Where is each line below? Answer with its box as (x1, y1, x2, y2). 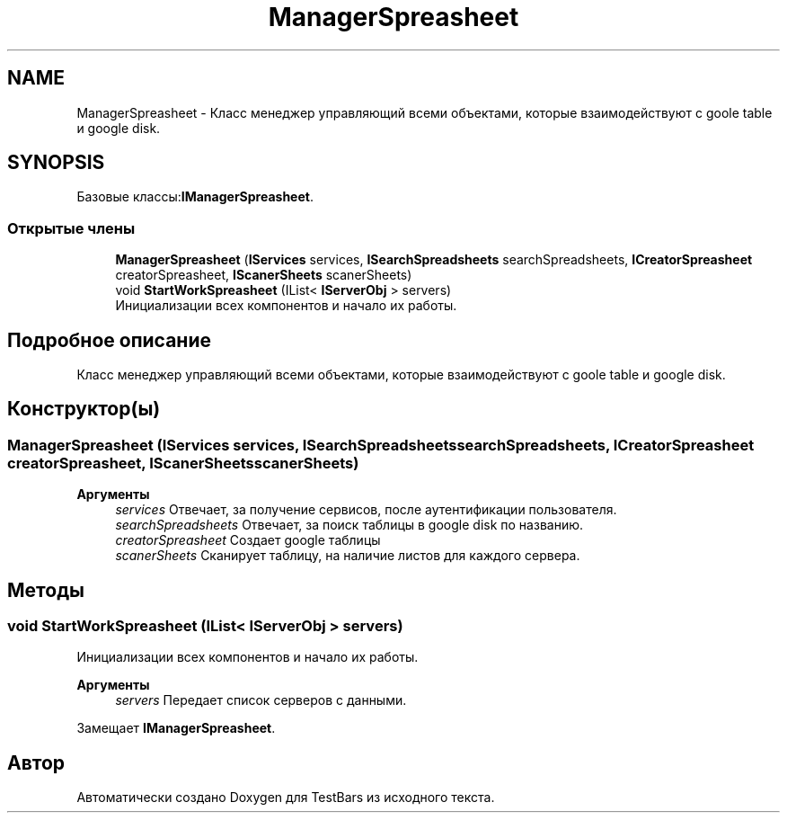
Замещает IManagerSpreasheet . (76, 720, 276, 736)
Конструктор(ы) (7, 397, 161, 421)
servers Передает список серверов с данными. (115, 692, 407, 709)
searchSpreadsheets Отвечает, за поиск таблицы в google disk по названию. (115, 517, 583, 533)
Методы (7, 578, 84, 602)
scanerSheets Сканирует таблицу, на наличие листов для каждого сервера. (115, 548, 580, 564)
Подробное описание (7, 328, 211, 352)
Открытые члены (7, 218, 136, 237)
